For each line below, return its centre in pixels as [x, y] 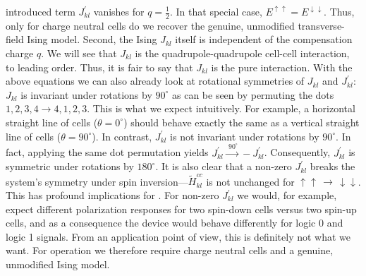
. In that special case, [216, 11]
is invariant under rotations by [86, 94]
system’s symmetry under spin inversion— [97, 181]
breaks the [333, 166]
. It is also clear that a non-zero [224, 166]
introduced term [41, 11]
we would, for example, [287, 195]
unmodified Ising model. [58, 264]
